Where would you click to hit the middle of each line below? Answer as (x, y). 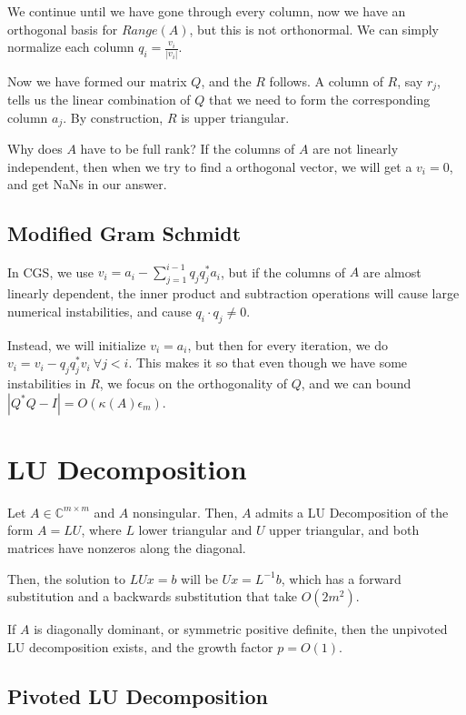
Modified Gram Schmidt (124, 233)
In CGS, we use (51, 272)
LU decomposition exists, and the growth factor (140, 646)
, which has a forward (341, 578)
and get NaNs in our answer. (87, 184)
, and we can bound (356, 383)
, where (101, 530)
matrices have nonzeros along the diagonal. (127, 547)
